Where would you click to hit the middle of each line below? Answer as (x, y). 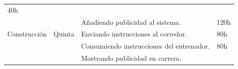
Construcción (27, 34)
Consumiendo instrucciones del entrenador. (145, 46)
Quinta (64, 34)
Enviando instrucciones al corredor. (134, 34)
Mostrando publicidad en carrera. (131, 58)
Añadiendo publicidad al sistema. (131, 22)
